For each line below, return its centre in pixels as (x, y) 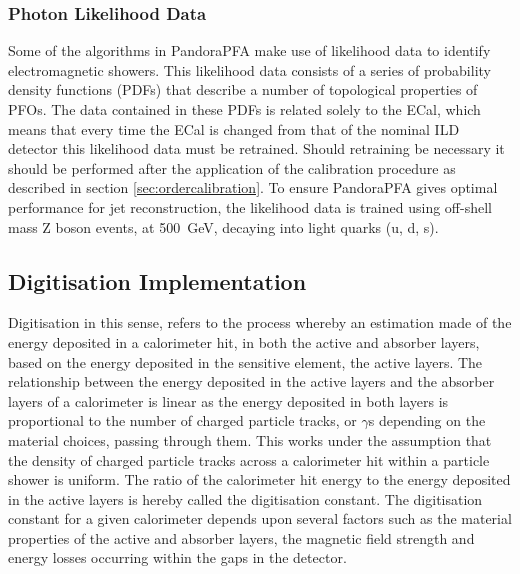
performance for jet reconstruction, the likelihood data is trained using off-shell (250, 206)
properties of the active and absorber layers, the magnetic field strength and (241, 537)
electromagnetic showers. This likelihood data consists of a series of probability (249, 69)
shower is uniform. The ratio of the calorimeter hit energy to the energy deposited (259, 479)
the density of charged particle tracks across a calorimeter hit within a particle (249, 459)
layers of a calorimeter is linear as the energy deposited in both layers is (228, 400)
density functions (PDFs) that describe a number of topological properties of (243, 89)
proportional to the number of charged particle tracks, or (182, 420)
